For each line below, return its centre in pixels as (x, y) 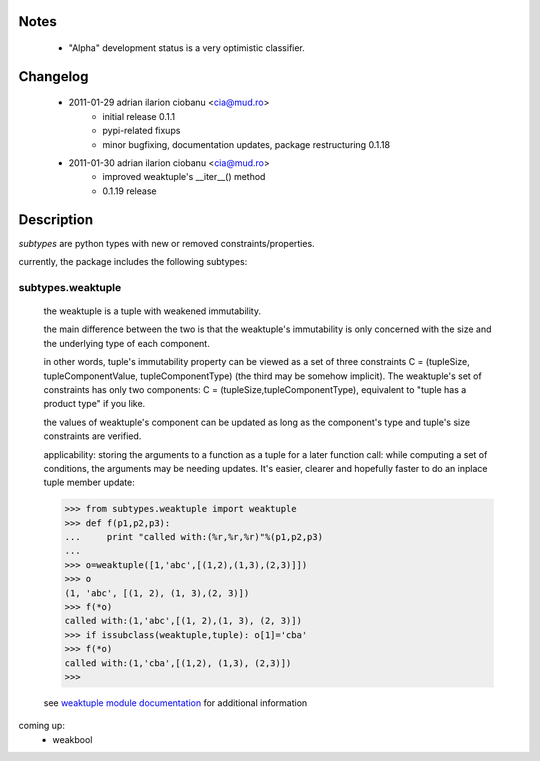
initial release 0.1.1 (138, 116)
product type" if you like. (94, 404)
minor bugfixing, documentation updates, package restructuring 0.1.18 (246, 144)
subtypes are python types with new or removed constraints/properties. (166, 243)
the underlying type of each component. (126, 343)
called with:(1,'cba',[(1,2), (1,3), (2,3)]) (178, 663)
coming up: (41, 726)
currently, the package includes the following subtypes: (133, 262)
